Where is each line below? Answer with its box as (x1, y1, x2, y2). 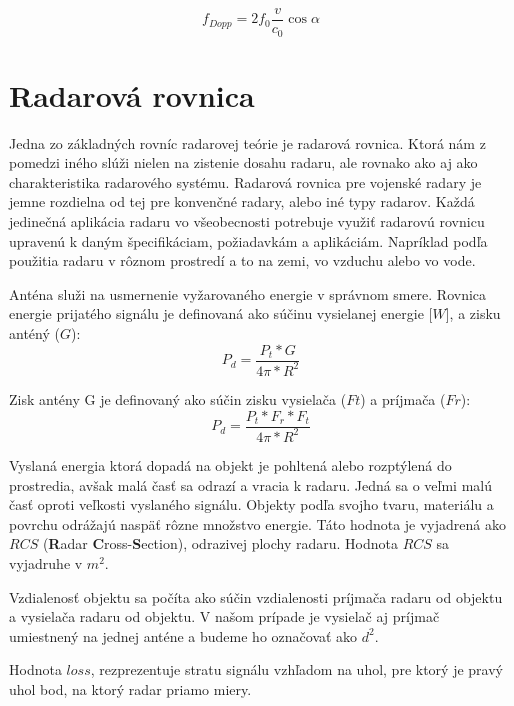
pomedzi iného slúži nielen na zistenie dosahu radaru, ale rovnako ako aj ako (9, 152, 478, 173)
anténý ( (9, 322, 60, 343)
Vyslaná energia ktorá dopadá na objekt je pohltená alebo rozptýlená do (9, 454, 452, 475)
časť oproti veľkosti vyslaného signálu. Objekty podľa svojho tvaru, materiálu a (9, 494, 494, 515)
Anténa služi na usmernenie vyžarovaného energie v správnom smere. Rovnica (9, 283, 487, 304)
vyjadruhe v (9, 552, 83, 573)
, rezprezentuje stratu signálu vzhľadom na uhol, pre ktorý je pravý (90, 659, 503, 680)
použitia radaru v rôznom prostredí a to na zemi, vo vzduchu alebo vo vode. (9, 250, 476, 271)
